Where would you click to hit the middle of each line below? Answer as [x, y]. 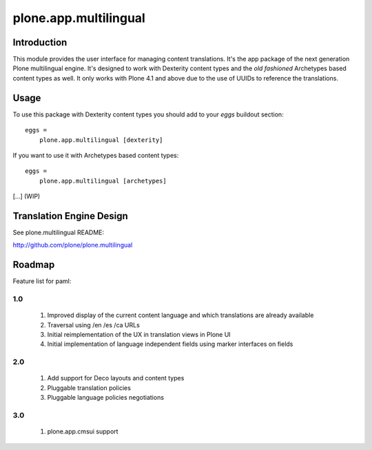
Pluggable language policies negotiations [106, 398]
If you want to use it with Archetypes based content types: [96, 155]
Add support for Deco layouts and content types [116, 378]
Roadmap [34, 265]
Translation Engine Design [71, 216]
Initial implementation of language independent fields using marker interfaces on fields [170, 344]
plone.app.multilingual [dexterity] [101, 140]
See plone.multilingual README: [59, 232]
